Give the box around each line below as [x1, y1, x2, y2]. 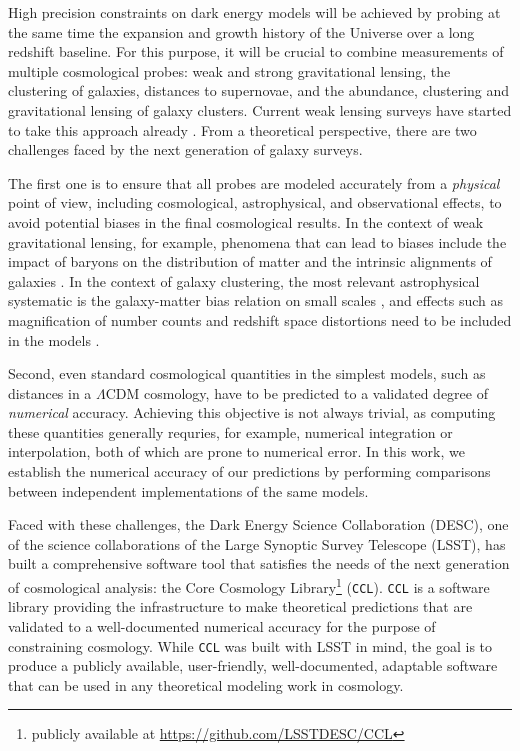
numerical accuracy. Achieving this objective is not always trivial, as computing [8, 402, 496, 423]
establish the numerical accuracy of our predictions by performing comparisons [8, 461, 491, 482]
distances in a [8, 382, 92, 403]
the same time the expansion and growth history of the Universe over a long [8, 21, 475, 42]
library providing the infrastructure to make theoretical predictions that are [8, 596, 473, 617]
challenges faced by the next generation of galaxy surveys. [8, 139, 363, 160]
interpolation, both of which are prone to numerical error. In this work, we [8, 441, 465, 462]
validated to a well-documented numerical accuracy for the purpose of [8, 615, 436, 636]
